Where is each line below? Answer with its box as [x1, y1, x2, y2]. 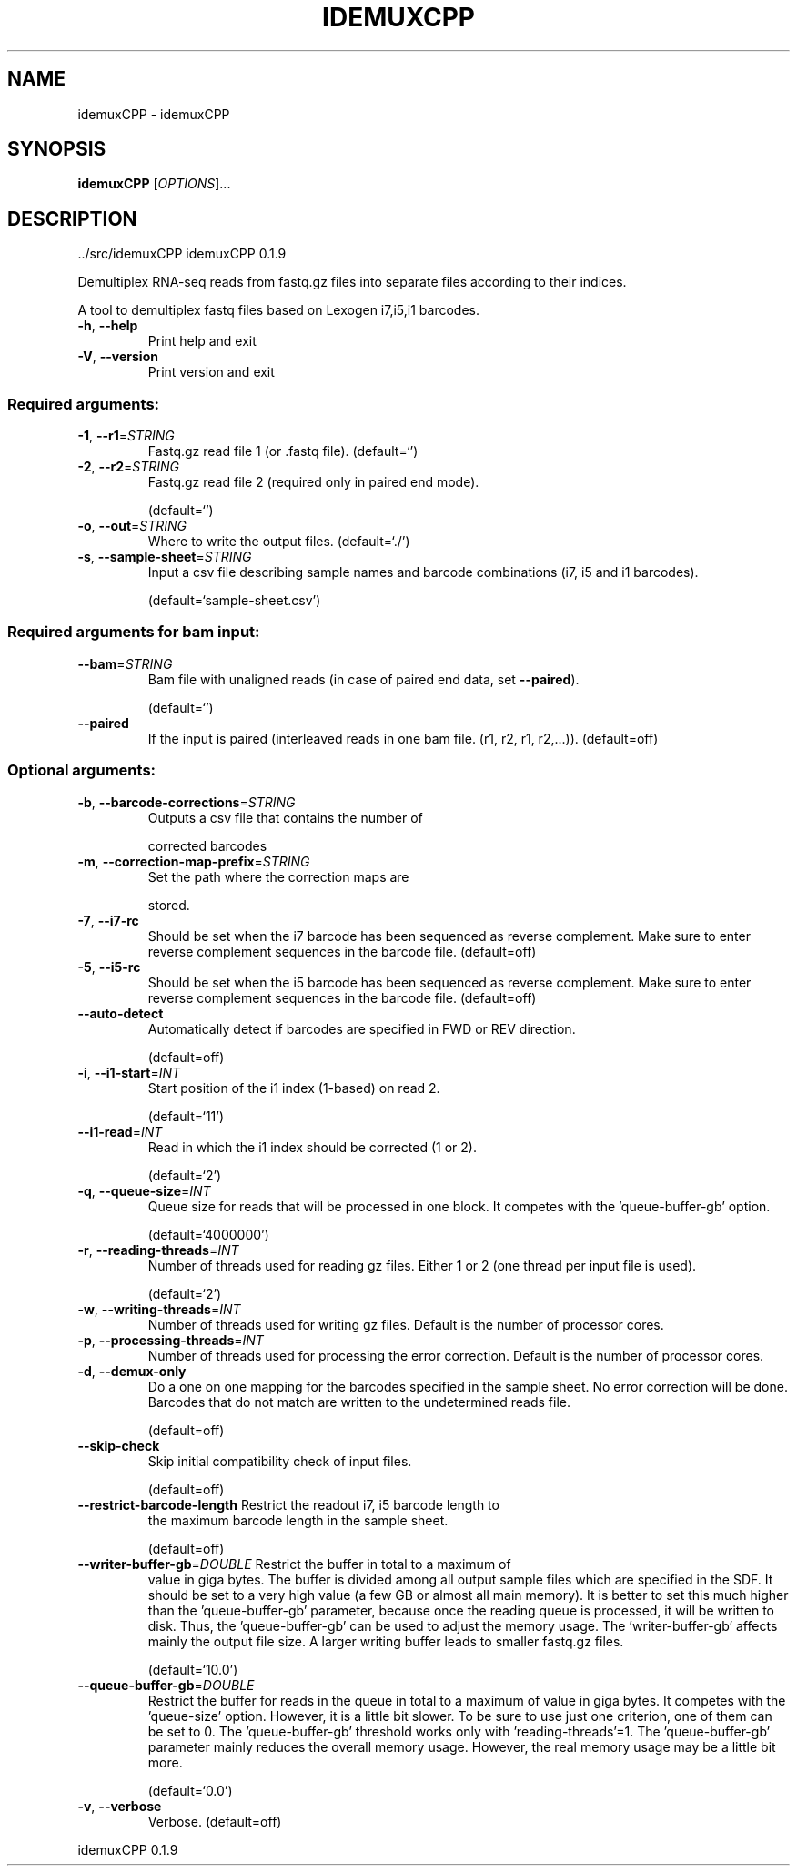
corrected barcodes [147, 837, 267, 854]
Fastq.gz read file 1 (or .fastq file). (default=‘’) [147, 443, 419, 460]
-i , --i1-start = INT [77, 1064, 181, 1080]
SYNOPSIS [7, 137, 106, 161]
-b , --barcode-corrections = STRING [77, 794, 296, 810]
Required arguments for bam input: [7, 623, 260, 642]
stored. [147, 896, 190, 913]
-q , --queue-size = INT [77, 1182, 211, 1199]
